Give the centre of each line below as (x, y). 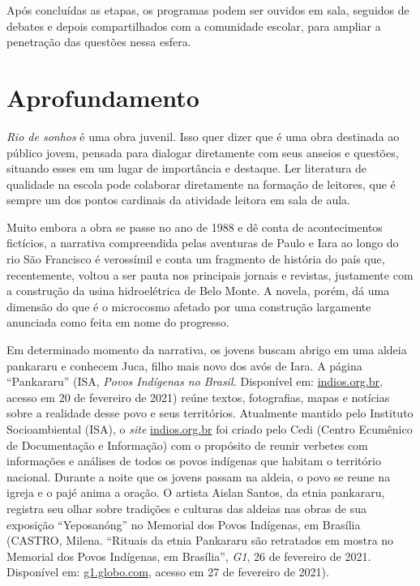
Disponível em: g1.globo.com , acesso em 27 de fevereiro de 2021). (168, 572)
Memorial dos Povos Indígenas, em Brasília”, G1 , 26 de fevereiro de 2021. (189, 556)
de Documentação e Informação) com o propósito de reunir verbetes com (187, 445)
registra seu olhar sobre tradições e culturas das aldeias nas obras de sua (186, 508)
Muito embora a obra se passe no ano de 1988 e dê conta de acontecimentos (195, 227)
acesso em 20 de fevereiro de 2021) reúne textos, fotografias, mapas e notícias (198, 397)
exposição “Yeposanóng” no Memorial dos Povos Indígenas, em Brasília (184, 524)
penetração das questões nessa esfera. (99, 42)
